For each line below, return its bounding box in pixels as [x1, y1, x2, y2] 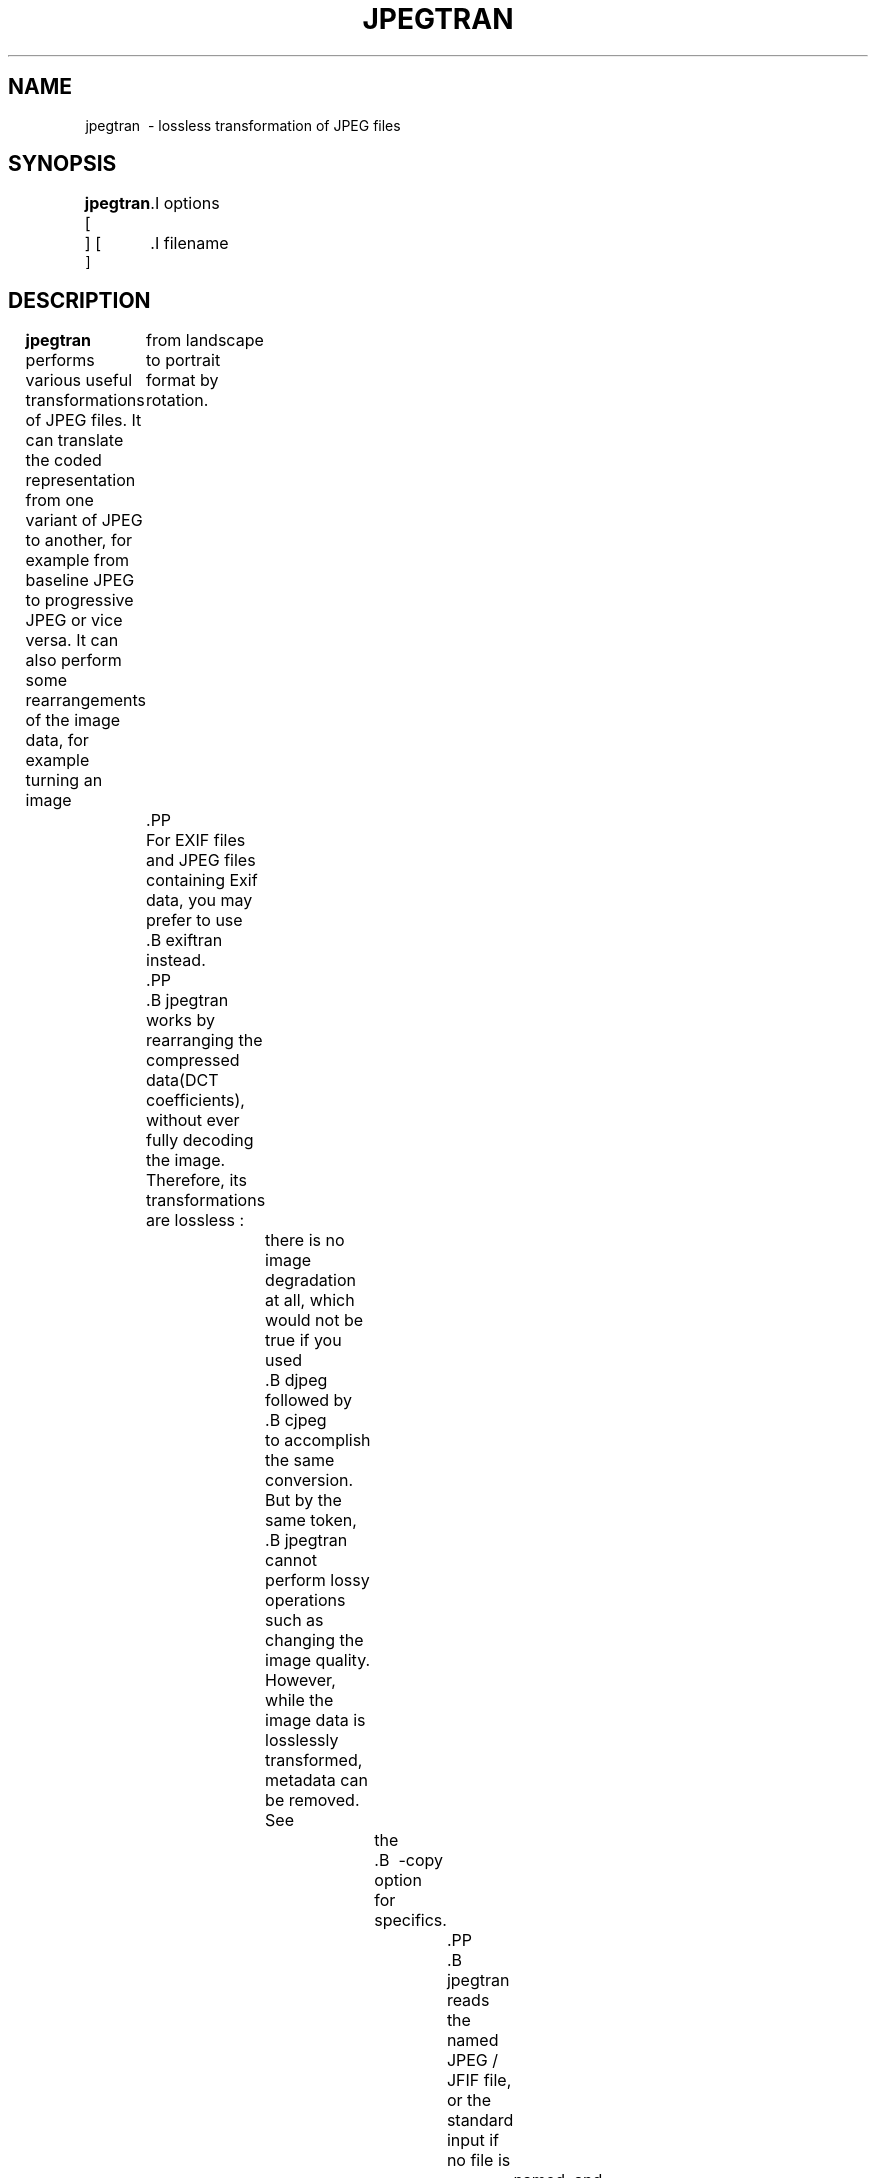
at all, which [265, 1290, 355, 1311]
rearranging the [146, 1030, 263, 1051]
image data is [265, 1710, 366, 1731]
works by [146, 1010, 215, 1031]
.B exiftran [146, 930, 223, 951]
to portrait [146, 350, 221, 371]
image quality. [265, 1650, 371, 1671]
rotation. [146, 390, 209, 411]
